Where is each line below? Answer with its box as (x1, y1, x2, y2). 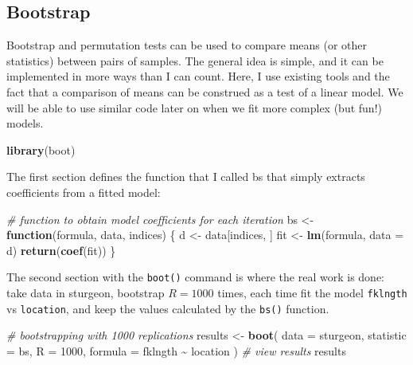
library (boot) (6, 141, 76, 158)
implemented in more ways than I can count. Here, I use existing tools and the (6, 68, 390, 84)
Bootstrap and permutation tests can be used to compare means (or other (6, 37, 368, 53)
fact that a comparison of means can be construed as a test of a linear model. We (6, 83, 403, 100)
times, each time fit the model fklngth (217, 284, 407, 300)
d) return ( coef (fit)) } (6, 241, 116, 258)
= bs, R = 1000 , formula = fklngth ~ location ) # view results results (6, 342, 346, 359)
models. (6, 115, 44, 131)
